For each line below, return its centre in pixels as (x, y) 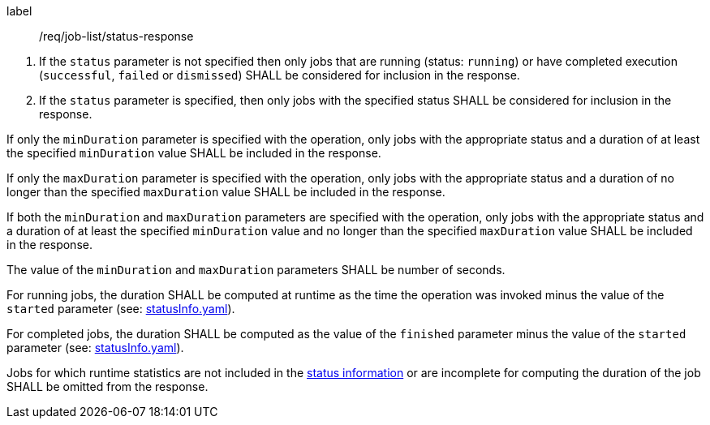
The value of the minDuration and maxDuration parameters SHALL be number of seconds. (256, 270)
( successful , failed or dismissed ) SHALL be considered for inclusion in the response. (280, 75)
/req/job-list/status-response (116, 36)
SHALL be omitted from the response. (108, 386)
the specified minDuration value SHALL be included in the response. (194, 153)
